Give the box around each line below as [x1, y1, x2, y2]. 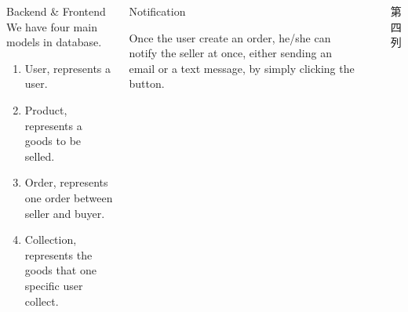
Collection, [24, 231, 77, 248]
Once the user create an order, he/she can [129, 29, 331, 45]
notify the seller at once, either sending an [129, 45, 332, 61]
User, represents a [24, 60, 111, 76]
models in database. [6, 34, 102, 50]
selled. [24, 147, 55, 164]
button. [129, 75, 165, 92]
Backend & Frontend [6, 3, 106, 19]
